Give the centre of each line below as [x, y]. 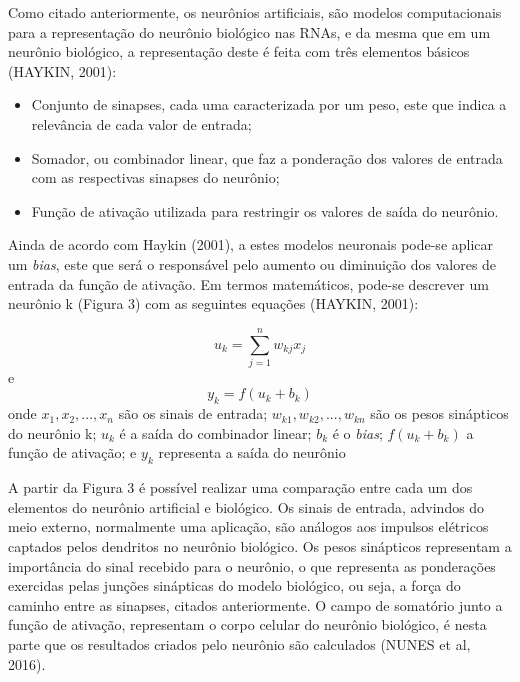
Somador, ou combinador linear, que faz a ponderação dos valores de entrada [267, 157]
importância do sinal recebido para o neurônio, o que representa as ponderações [252, 565]
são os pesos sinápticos [439, 413]
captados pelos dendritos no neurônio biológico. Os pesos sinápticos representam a [260, 546]
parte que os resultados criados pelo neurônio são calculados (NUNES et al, [239, 643]
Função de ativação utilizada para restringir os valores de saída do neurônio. [265, 210]
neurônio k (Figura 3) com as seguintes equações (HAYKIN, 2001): [213, 303]
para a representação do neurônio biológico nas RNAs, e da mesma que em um [249, 31]
